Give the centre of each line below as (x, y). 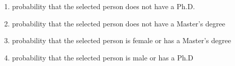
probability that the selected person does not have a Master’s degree (119, 23)
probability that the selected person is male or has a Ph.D (103, 57)
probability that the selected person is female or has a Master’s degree (122, 40)
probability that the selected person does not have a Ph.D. (104, 6)
